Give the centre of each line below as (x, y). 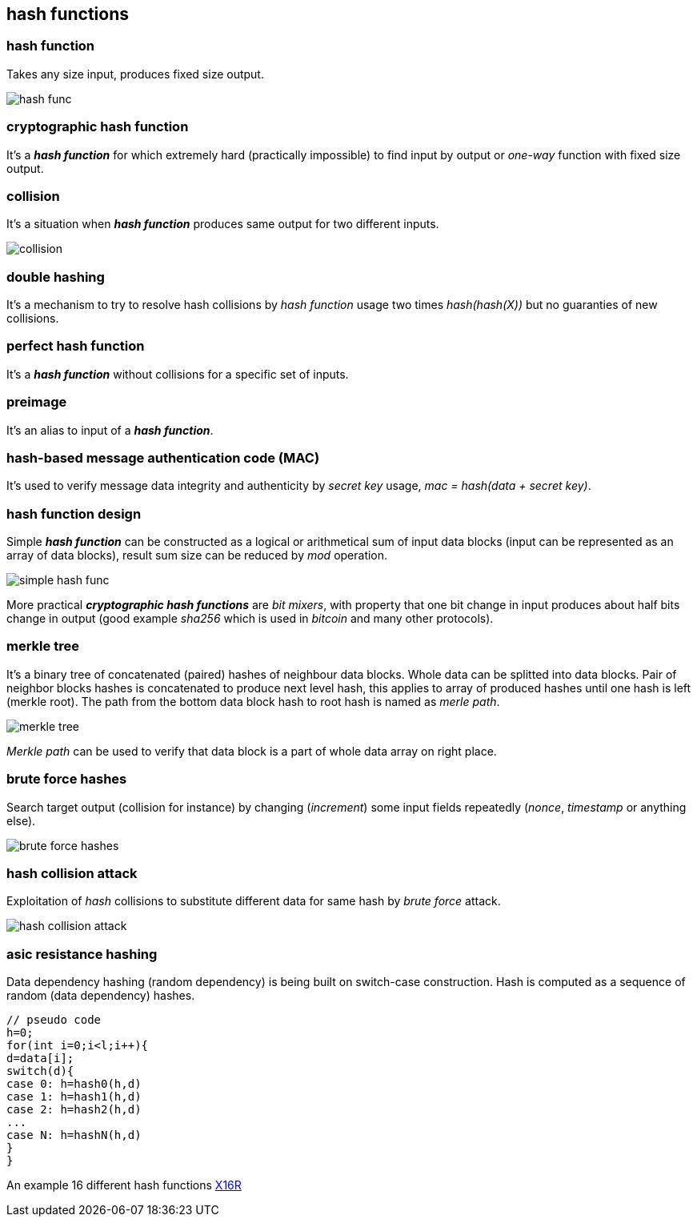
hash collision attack (72, 873)
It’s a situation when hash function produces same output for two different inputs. (223, 224)
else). (21, 820)
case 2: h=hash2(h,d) (74, 1110)
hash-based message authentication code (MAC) (163, 457)
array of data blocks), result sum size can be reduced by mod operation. (197, 555)
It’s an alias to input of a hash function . (110, 430)
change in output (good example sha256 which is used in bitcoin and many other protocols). (250, 619)
